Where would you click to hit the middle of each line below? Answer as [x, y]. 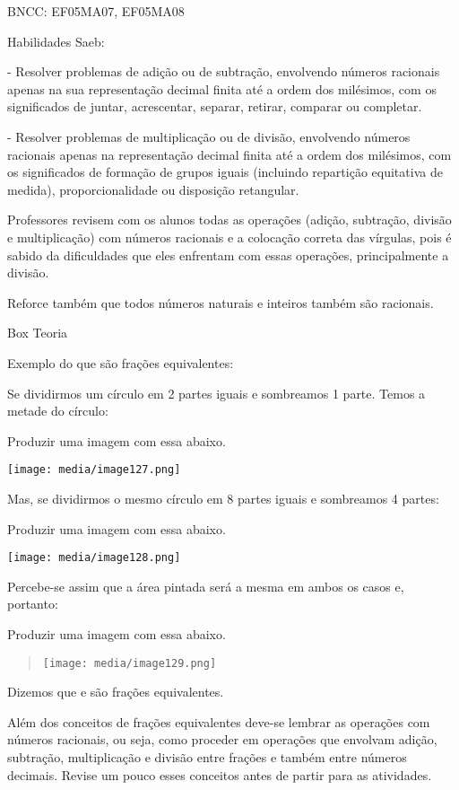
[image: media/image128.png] [94, 558]
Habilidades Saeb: [56, 41]
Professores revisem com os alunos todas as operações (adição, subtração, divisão [229, 219]
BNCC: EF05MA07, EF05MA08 [96, 11]
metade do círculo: [58, 411]
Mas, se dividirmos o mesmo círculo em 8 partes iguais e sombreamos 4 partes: [223, 498]
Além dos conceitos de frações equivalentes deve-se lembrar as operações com [219, 721]
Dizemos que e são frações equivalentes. [116, 692]
